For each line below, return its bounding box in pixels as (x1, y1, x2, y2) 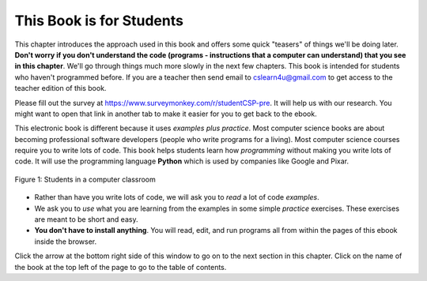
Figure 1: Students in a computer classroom (14, 174, 156, 184)
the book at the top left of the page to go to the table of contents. (14, 262, 227, 272)
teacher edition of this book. (14, 84, 107, 93)
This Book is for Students (14, 12, 183, 29)
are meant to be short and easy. (34, 215, 138, 224)
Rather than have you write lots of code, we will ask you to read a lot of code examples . (34, 193, 319, 202)
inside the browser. (34, 237, 97, 246)
